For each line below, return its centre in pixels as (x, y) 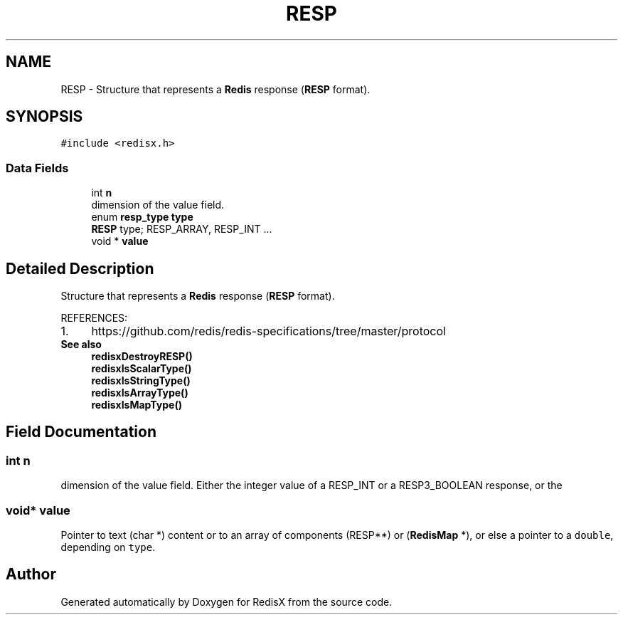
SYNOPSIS (44, 117)
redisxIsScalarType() (142, 369)
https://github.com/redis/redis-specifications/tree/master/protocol (268, 331)
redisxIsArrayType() (140, 393)
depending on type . (108, 547)
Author (31, 574)
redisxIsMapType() (137, 405)
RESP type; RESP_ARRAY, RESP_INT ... (182, 229)
